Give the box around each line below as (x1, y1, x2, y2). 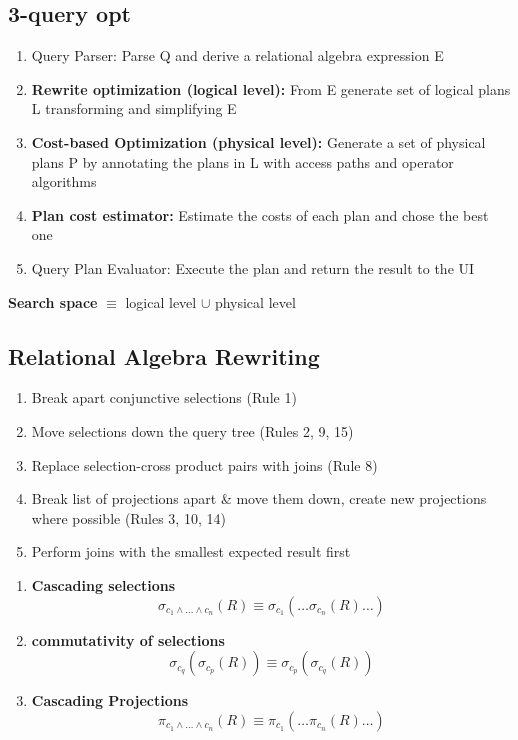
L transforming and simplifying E (31, 98, 237, 119)
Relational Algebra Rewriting (8, 340, 320, 371)
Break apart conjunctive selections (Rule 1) (31, 387, 297, 408)
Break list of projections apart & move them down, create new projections (31, 488, 487, 509)
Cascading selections (31, 574, 176, 595)
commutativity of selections (31, 629, 225, 650)
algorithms (31, 171, 97, 192)
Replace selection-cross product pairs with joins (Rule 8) (31, 454, 378, 475)
